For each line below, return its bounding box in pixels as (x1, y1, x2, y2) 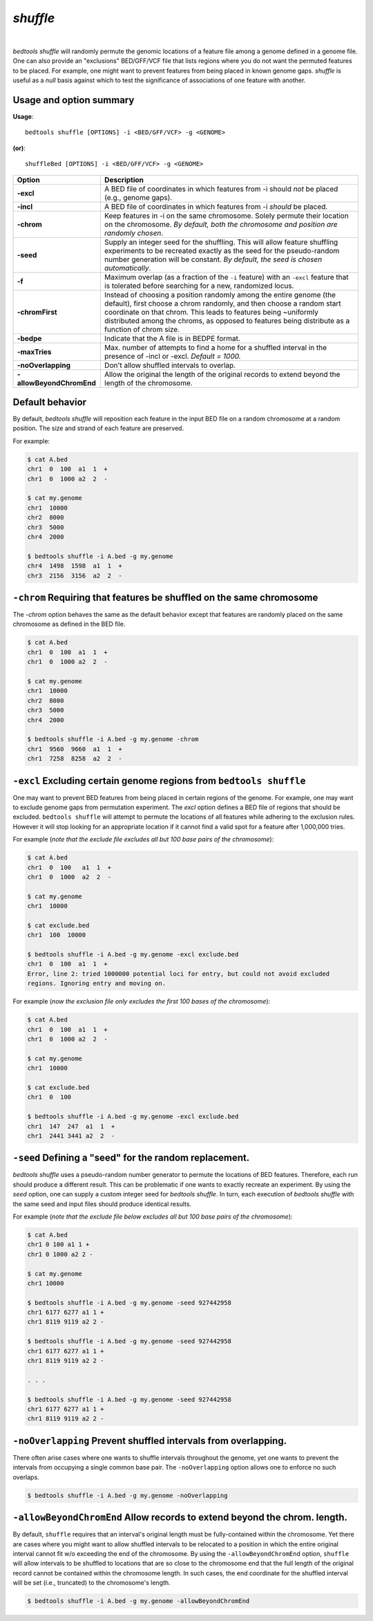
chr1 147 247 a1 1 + (27, 1122, 115, 1130)
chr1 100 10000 (27, 931, 86, 939)
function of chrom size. (104, 324, 180, 334)
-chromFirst (17, 307, 58, 317)
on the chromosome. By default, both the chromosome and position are (104, 219, 338, 229)
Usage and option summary (12, 94, 135, 106)
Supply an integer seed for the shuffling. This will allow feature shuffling (104, 237, 338, 247)
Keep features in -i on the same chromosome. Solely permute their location (104, 211, 349, 221)
